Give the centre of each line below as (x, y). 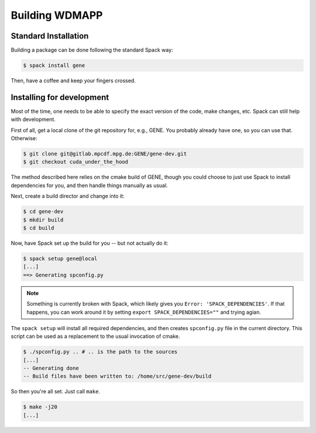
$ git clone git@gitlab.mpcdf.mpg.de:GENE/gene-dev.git (105, 154)
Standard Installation (50, 36)
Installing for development (60, 97)
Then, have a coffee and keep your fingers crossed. (73, 81)
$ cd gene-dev (43, 212)
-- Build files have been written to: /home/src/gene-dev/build (117, 376)
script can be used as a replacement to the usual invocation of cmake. (95, 337)
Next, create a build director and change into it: (68, 196)
